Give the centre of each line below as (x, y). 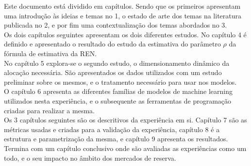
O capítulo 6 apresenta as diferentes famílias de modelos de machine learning (118, 91)
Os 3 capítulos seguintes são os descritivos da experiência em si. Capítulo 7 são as (125, 120)
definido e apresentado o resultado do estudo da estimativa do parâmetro (112, 44)
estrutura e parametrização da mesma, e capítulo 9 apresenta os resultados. (116, 139)
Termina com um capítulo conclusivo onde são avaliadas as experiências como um (125, 148)
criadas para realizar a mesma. (49, 110)
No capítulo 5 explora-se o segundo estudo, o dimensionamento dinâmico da (117, 63)
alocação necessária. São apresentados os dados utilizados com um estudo (113, 72)
